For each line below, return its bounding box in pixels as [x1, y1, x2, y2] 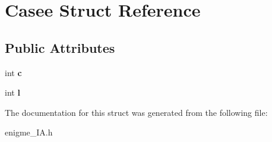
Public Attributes [5, 38, 115, 56]
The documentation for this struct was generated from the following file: [5, 106, 268, 118]
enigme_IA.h [5, 126, 53, 138]
